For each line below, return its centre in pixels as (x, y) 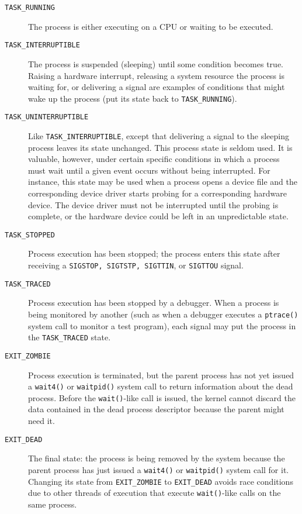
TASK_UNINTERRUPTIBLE (47, 117)
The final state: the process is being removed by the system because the (157, 458)
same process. (53, 504)
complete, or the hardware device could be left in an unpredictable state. (158, 216)
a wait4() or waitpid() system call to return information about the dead (161, 386)
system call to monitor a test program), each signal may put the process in (162, 325)
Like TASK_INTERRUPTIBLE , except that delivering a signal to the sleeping (159, 136)
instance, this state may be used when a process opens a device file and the (163, 182)
